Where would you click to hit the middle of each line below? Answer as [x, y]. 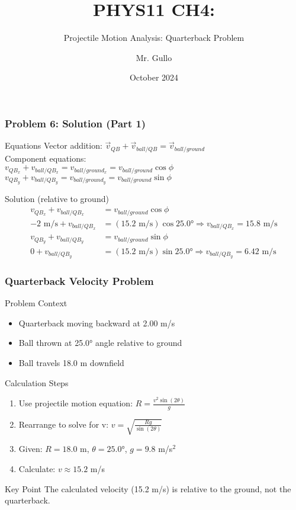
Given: [30, 449]
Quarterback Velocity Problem [79, 280]
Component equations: [46, 158]
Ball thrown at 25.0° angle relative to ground [100, 343]
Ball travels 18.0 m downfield [71, 362]
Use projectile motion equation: [76, 403]
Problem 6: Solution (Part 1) [75, 123]
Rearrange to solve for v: [64, 424]
